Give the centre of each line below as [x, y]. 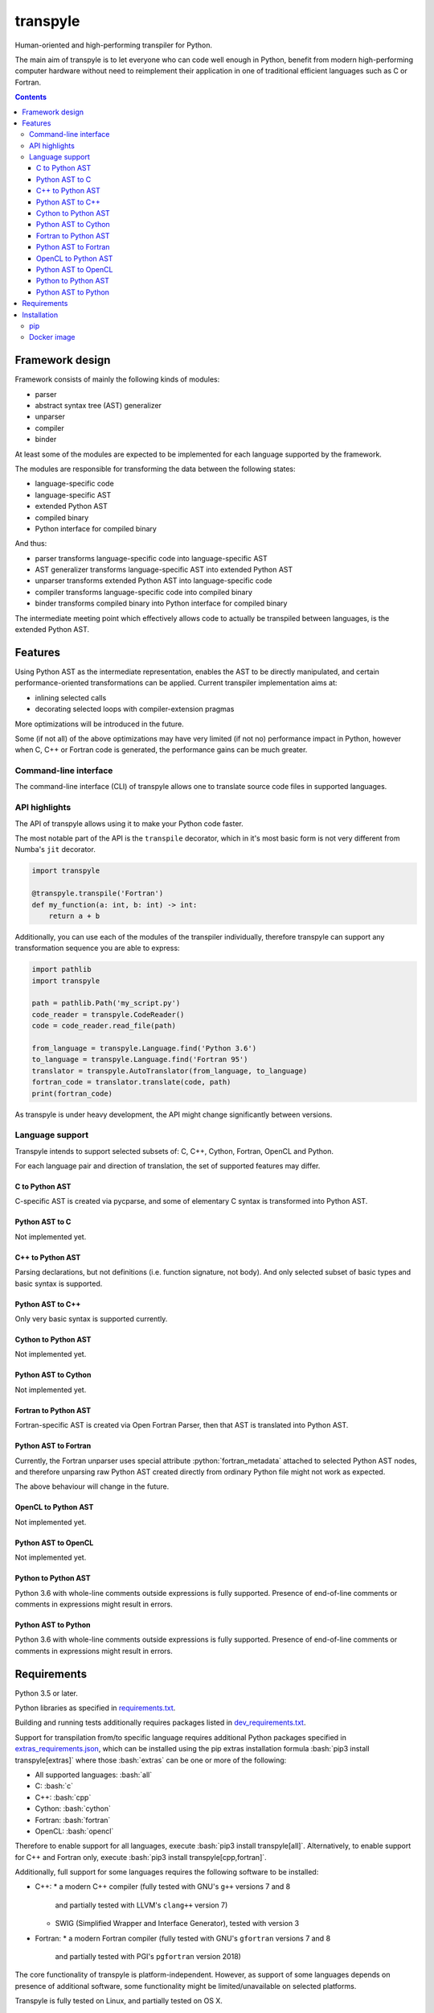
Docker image [52, 337]
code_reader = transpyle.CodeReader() [108, 1014]
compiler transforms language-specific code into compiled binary [144, 592]
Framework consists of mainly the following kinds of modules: [117, 379]
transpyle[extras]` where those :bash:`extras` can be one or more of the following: [151, 1760]
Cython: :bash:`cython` [73, 1808]
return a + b [74, 916]
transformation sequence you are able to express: [97, 948]
